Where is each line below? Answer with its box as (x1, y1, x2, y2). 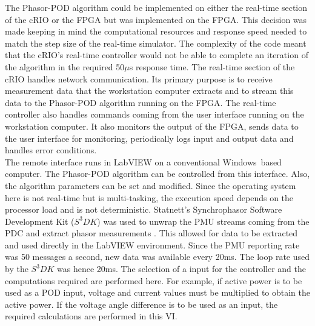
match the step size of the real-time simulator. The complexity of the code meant (5, 36, 307, 49)
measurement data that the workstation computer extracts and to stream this (5, 84, 294, 97)
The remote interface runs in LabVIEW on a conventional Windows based (5, 155, 282, 168)
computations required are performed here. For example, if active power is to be (5, 274, 302, 287)
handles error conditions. (5, 144, 97, 156)
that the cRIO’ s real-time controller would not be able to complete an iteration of (5, 48, 308, 61)
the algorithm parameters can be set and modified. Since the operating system (5, 179, 296, 191)
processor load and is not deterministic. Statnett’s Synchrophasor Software (5, 203, 282, 216)
